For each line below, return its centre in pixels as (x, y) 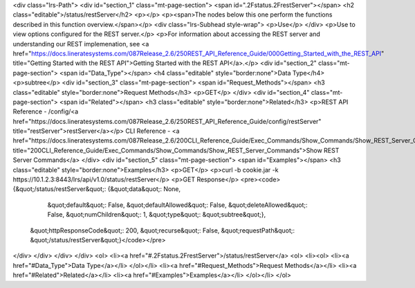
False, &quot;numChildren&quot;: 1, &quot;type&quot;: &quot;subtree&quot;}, (157, 215)
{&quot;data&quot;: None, (144, 189)
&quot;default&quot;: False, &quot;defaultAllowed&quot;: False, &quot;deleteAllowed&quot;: (177, 205)
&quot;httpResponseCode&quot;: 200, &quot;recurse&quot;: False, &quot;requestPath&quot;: (163, 230)
